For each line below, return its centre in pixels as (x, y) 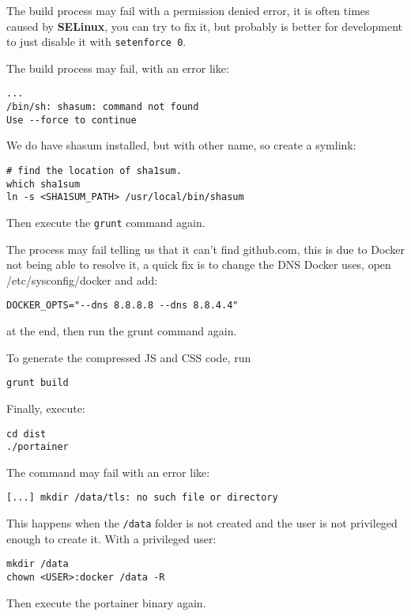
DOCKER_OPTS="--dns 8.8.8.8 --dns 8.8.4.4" (123, 306)
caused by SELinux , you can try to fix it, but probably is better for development (204, 26)
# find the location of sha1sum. (94, 171)
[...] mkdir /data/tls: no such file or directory (142, 498)
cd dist (26, 434)
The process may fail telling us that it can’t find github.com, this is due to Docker (205, 249)
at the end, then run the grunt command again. (122, 331)
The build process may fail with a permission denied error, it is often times (188, 10)
